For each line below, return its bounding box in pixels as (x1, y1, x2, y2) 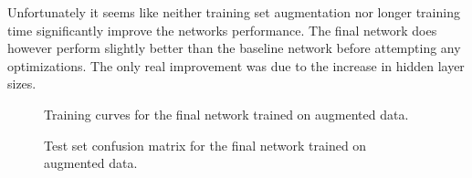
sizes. (7, 74, 37, 93)
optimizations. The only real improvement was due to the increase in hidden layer (7, 56, 465, 75)
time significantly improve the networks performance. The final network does (7, 20, 437, 39)
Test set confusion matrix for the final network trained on (44, 135, 367, 154)
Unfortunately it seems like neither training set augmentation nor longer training (7, 3, 460, 21)
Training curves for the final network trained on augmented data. (44, 104, 409, 123)
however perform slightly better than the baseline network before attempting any (7, 38, 461, 58)
